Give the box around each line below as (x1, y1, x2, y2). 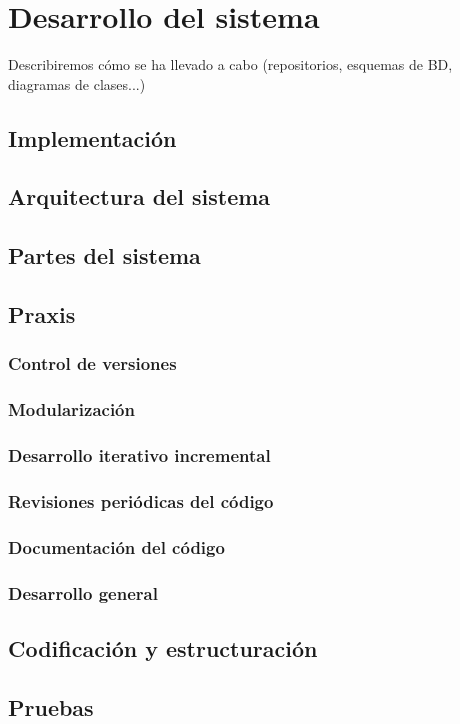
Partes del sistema (8, 240, 201, 271)
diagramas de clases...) (8, 73, 146, 94)
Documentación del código (8, 534, 225, 559)
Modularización (8, 397, 135, 422)
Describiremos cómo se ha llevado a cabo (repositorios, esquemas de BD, (8, 54, 453, 75)
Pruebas (8, 691, 94, 722)
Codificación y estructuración (8, 632, 318, 663)
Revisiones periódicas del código (8, 488, 274, 513)
